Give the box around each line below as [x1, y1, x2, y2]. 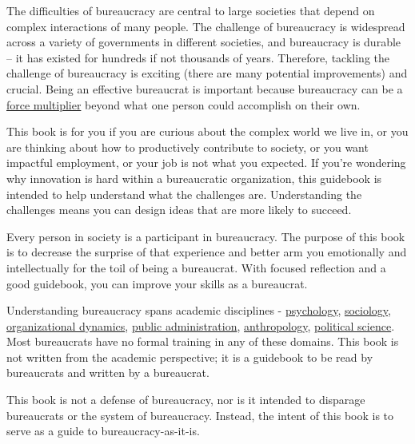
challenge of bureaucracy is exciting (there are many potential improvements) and [6, 65, 408, 81]
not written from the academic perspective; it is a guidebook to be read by [6, 348, 373, 365]
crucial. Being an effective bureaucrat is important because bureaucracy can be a [6, 80, 403, 97]
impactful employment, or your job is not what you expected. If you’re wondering [6, 154, 406, 171]
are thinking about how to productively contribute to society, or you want [6, 138, 369, 155]
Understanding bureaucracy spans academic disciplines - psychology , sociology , [6, 302, 391, 319]
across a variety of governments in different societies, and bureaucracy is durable [6, 34, 401, 50]
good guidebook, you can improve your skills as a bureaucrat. [6, 275, 308, 291]
